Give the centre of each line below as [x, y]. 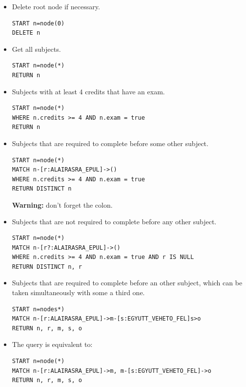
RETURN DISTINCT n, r [47, 267]
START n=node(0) [38, 23]
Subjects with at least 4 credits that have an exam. [88, 91]
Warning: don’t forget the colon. [62, 204]
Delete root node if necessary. [56, 6]
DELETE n [26, 33]
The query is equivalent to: [52, 344]
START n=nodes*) [38, 309]
